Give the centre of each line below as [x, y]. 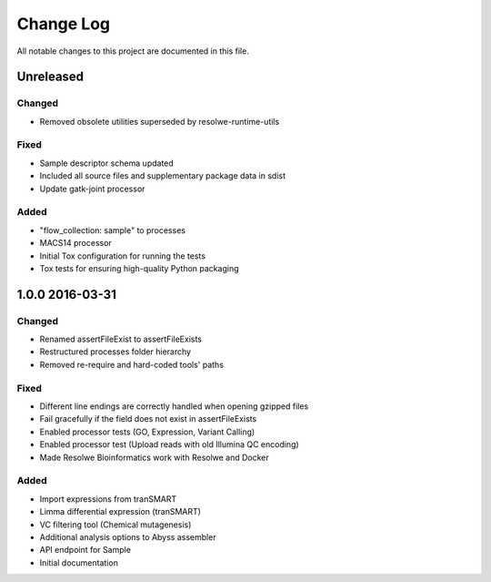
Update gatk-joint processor [92, 189]
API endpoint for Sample [85, 550]
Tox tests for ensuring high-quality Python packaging [139, 268]
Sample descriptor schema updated [107, 163]
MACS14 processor [76, 243]
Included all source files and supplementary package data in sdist [163, 176]
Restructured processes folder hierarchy [115, 352]
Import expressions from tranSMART [108, 499]
